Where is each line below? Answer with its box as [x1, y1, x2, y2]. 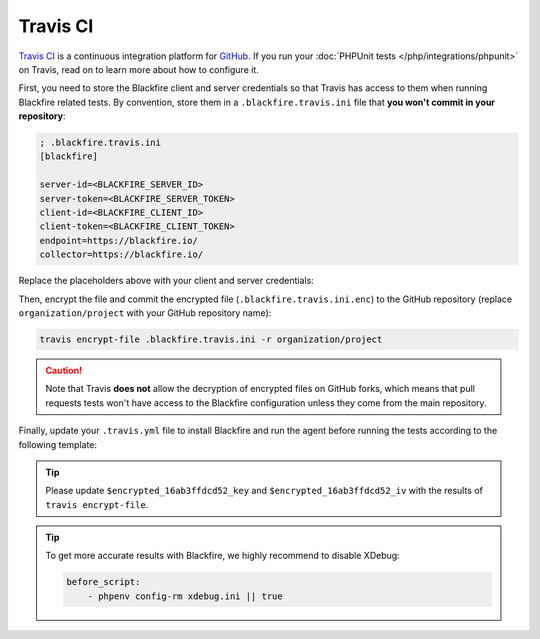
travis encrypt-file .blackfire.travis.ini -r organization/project [39, 333, 383, 345]
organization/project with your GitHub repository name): [18, 306, 272, 319]
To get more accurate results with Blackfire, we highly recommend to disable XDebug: [45, 550, 400, 562]
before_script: [66, 576, 141, 588]
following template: [18, 438, 98, 450]
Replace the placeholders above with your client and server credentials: [18, 275, 314, 287]
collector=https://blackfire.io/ [39, 249, 204, 260]
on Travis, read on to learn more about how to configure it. [18, 63, 259, 75]
